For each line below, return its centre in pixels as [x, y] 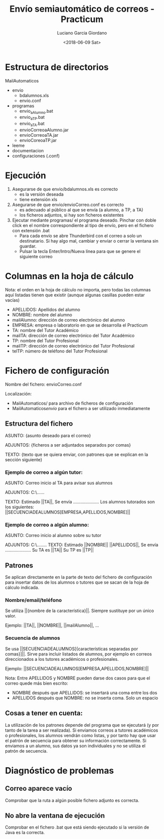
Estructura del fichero [39, 424]
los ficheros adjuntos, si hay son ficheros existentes [72, 215]
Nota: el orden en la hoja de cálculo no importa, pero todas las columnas [78, 289]
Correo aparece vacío [39, 788]
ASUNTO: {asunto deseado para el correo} [48, 435]
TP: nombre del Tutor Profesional [45, 341]
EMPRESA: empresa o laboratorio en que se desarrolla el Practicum [80, 325]
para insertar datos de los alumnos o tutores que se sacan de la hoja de [77, 582]
